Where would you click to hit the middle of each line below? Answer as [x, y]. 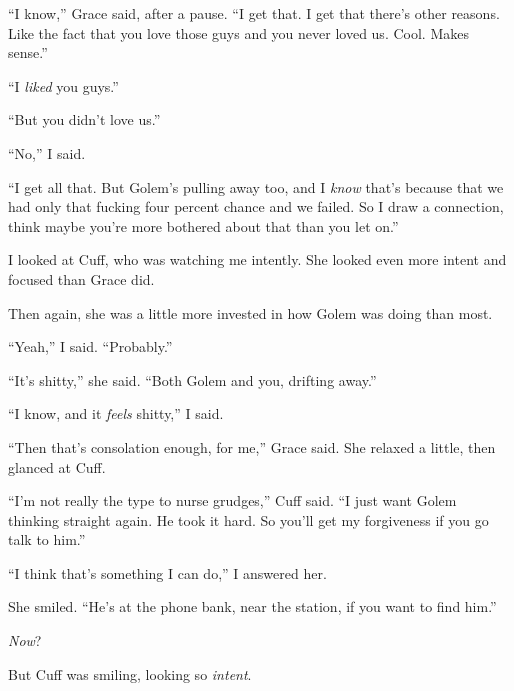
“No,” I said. [47, 152]
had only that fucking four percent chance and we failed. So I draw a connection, [256, 206]
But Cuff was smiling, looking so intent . [130, 673]
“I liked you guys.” [63, 85]
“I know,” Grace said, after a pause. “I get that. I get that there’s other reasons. [254, 13]
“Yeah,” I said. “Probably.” [90, 346]
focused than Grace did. [81, 278]
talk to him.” [47, 539]
